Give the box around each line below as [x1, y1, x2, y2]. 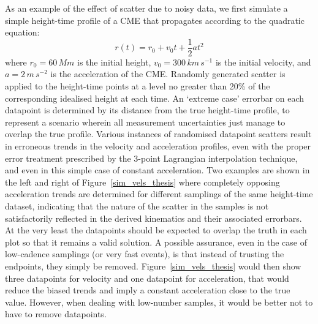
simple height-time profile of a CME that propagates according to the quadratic [5, 13, 305, 26]
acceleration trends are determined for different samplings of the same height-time [5, 187, 313, 200]
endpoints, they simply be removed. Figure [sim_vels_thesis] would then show [5, 259, 301, 272]
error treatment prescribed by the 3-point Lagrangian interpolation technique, [5, 151, 298, 164]
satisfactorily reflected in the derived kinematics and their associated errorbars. [5, 211, 302, 224]
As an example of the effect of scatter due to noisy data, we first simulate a [5, 2, 288, 14]
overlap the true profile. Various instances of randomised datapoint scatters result [5, 127, 312, 140]
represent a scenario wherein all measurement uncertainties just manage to [5, 115, 286, 128]
